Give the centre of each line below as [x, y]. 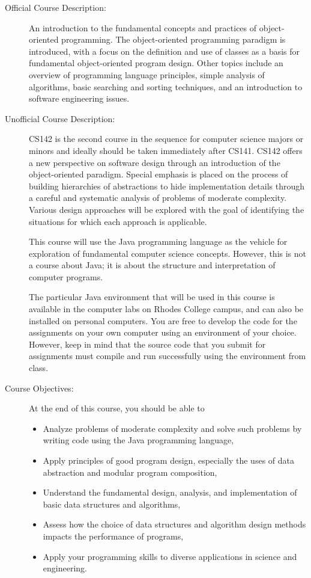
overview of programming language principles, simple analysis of [147, 74]
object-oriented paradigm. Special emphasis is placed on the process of [159, 174]
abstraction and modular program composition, [130, 472]
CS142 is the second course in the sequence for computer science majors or [166, 139]
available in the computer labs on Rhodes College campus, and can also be [166, 309]
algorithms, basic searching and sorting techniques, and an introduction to [166, 86]
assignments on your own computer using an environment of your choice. [163, 332]
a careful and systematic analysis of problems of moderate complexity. [158, 198]
